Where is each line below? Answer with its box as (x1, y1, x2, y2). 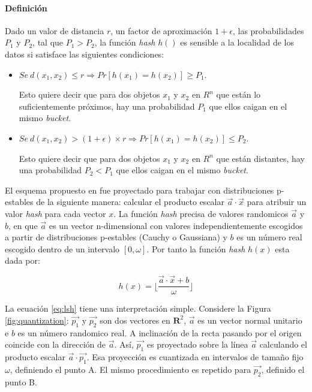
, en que (8, 219, 38, 231)
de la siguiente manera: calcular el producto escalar (36, 195, 224, 208)
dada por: (5, 254, 40, 267)
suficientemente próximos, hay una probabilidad (19, 99, 195, 112)
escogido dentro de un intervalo (5, 242, 120, 255)
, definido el (261, 363, 305, 375)
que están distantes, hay (216, 152, 305, 164)
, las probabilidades (232, 24, 304, 37)
